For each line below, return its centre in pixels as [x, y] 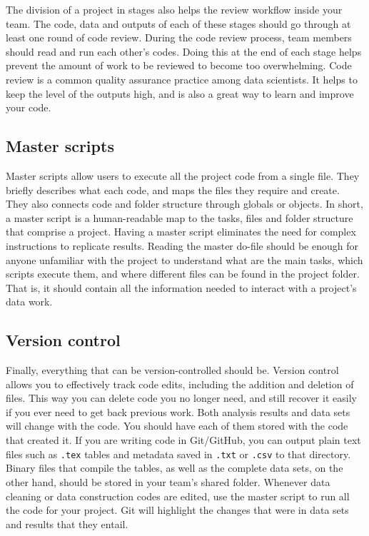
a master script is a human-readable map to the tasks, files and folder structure [180, 217]
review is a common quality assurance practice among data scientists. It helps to [182, 79]
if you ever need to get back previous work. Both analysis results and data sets [178, 411]
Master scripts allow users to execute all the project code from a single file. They [183, 175]
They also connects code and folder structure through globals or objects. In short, [184, 204]
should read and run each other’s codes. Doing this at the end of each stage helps [184, 51]
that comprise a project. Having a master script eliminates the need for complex [181, 232]
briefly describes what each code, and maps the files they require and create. [173, 189]
